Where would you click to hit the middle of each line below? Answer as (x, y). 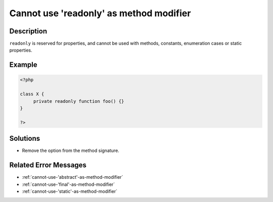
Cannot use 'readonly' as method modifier (100, 13)
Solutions (25, 138)
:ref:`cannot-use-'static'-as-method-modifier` (70, 191)
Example (23, 65)
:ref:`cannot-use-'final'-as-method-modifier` (69, 184)
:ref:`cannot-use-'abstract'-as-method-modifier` (73, 177)
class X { (32, 94)
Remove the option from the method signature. (71, 151)
